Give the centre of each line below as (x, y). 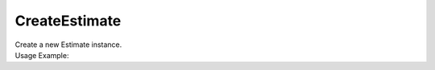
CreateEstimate (68, 21)
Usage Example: (42, 55)
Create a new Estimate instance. (68, 45)
